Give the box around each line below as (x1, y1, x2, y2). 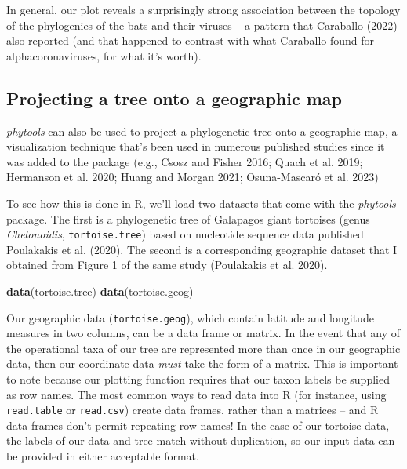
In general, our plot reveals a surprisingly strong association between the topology (6, 2, 401, 17)
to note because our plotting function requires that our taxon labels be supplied (6, 371, 390, 387)
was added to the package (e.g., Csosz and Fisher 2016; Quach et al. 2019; (6, 153, 363, 169)
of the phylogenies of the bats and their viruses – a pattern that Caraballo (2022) (6, 16, 398, 33)
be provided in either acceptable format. (6, 448, 199, 464)
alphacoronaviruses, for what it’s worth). (6, 47, 202, 64)
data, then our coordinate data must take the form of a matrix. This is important (6, 355, 398, 372)
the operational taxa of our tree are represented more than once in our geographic (6, 340, 401, 356)
